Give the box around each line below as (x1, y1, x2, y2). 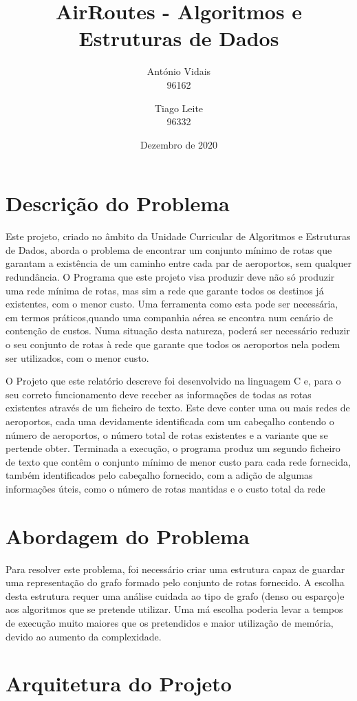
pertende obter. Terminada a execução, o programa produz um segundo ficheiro (6, 441, 340, 455)
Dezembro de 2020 (140, 137, 218, 151)
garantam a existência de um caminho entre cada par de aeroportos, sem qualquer (6, 256, 351, 270)
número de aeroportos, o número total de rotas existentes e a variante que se (6, 427, 328, 442)
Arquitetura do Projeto (6, 669, 232, 698)
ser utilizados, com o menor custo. (6, 350, 149, 365)
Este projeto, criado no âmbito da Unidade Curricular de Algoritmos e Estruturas (6, 229, 351, 244)
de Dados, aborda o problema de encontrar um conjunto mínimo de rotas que (6, 242, 332, 257)
